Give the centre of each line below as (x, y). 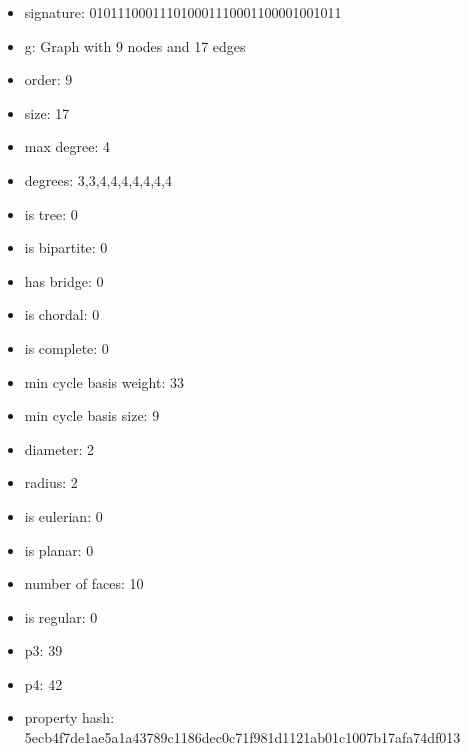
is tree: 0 (51, 213)
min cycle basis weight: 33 (104, 381)
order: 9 (48, 79)
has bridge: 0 (64, 280)
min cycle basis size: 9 (92, 415)
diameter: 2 (59, 448)
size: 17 (47, 112)
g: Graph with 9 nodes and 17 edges (135, 45)
